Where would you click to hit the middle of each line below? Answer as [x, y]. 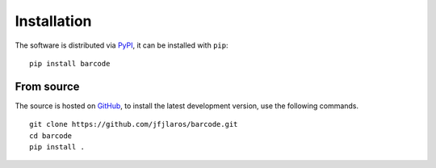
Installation [53, 21]
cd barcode [51, 136]
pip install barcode [70, 63]
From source [47, 86]
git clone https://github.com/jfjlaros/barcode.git [134, 124]
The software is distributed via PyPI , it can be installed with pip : [122, 45]
